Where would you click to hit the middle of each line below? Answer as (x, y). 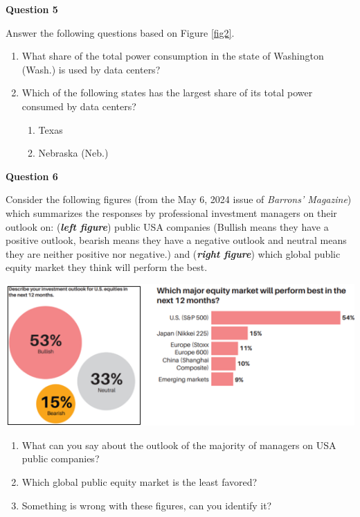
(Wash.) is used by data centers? (91, 69)
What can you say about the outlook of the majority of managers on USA (179, 445)
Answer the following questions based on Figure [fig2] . (120, 32)
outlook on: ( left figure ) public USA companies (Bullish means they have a (167, 226)
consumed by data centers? (79, 106)
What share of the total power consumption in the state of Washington (173, 56)
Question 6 (32, 176)
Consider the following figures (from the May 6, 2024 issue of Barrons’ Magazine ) (179, 199)
